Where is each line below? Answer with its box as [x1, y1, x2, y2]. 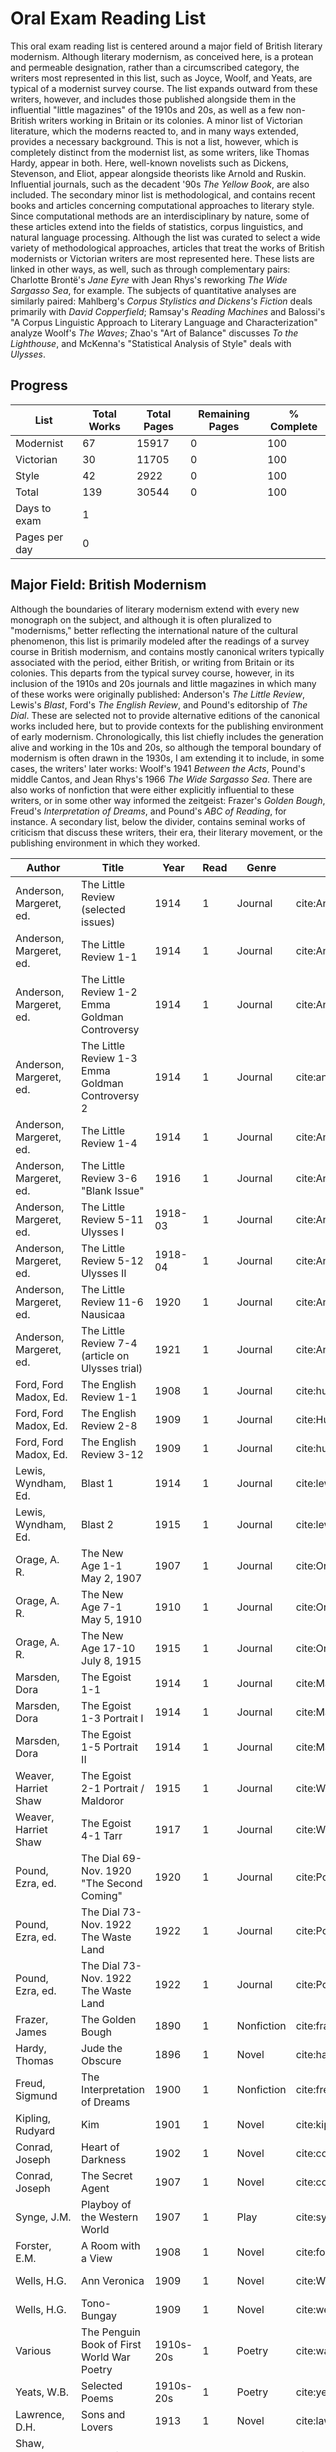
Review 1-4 [81, 1136, 138, 1150]
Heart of [81, 2140, 120, 2154]
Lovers [81, 2420, 113, 2434]
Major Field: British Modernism [10, 577, 207, 594]
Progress [10, 377, 68, 394]
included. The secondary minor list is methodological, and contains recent [10, 188, 316, 201]
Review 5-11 [81, 1212, 144, 1226]
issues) [81, 915, 116, 929]
